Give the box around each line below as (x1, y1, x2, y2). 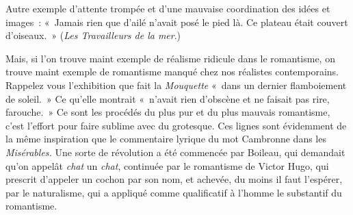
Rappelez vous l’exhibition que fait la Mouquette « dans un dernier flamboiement (5, 77, 347, 92)
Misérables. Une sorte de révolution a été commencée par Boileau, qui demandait (5, 144, 345, 159)
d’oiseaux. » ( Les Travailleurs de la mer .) (5, 28, 181, 42)
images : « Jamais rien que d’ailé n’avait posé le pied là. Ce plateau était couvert (5, 14, 348, 29)
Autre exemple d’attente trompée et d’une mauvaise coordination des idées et (5, 1, 330, 15)
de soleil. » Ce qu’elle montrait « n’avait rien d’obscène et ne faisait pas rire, (5, 91, 330, 105)
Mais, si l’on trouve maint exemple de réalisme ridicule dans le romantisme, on (5, 51, 335, 65)
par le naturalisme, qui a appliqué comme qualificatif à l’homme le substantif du (5, 185, 342, 199)
